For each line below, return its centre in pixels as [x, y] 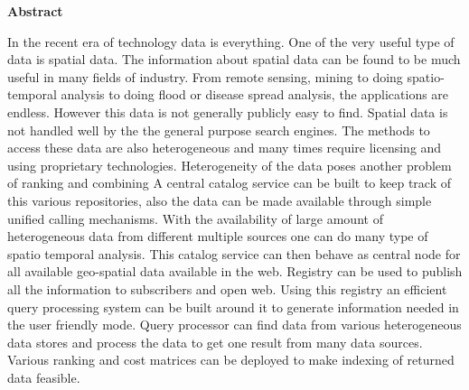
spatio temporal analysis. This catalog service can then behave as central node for [234, 253]
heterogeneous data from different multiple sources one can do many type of [218, 236]
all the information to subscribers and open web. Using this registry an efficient [227, 288]
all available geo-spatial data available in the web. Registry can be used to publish [235, 271]
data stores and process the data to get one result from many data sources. [215, 342]
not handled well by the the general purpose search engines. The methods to [219, 130]
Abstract [35, 11]
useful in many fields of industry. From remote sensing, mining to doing [205, 76]
